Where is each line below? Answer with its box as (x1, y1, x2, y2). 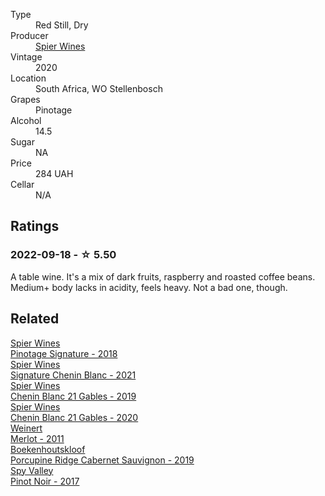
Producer (10, 30, 49, 41)
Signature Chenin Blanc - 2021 (10, 369, 137, 381)
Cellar (10, 179, 35, 190)
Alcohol (10, 115, 42, 126)
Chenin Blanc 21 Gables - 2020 (10, 411, 139, 423)
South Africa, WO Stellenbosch (35, 83, 163, 94)
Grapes (10, 94, 41, 105)
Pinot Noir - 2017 (10, 475, 80, 487)
